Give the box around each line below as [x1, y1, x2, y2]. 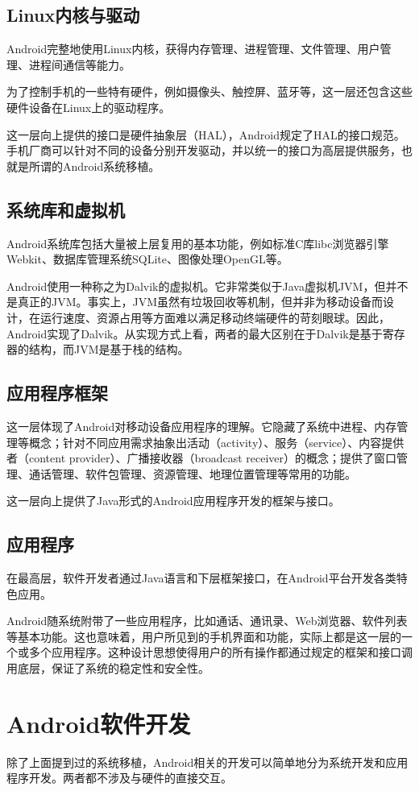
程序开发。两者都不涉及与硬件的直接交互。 [6, 769, 232, 786]
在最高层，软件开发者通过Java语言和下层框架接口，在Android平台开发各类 [6, 569, 396, 586]
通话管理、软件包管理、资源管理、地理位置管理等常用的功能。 [28, 465, 356, 482]
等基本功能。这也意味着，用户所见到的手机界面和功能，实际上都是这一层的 [6, 627, 401, 644]
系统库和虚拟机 [6, 197, 125, 222]
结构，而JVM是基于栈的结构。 [28, 341, 189, 358]
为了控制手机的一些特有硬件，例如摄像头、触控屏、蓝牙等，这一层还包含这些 [6, 83, 413, 100]
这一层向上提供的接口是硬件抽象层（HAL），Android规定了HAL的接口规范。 [6, 126, 405, 143]
